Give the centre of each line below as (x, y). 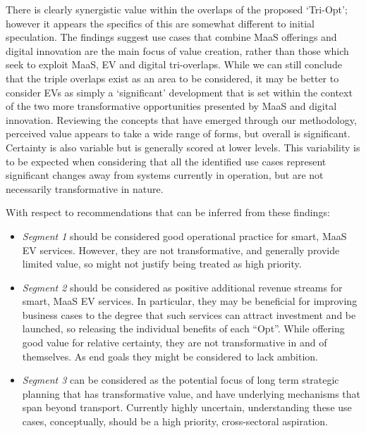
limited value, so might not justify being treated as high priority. (162, 264)
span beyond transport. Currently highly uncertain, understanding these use (187, 407)
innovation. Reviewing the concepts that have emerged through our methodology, (181, 119)
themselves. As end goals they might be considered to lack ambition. (170, 356)
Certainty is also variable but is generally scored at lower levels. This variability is (183, 147)
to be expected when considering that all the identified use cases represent (166, 161)
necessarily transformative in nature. (85, 188)
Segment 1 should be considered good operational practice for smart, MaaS (184, 236)
